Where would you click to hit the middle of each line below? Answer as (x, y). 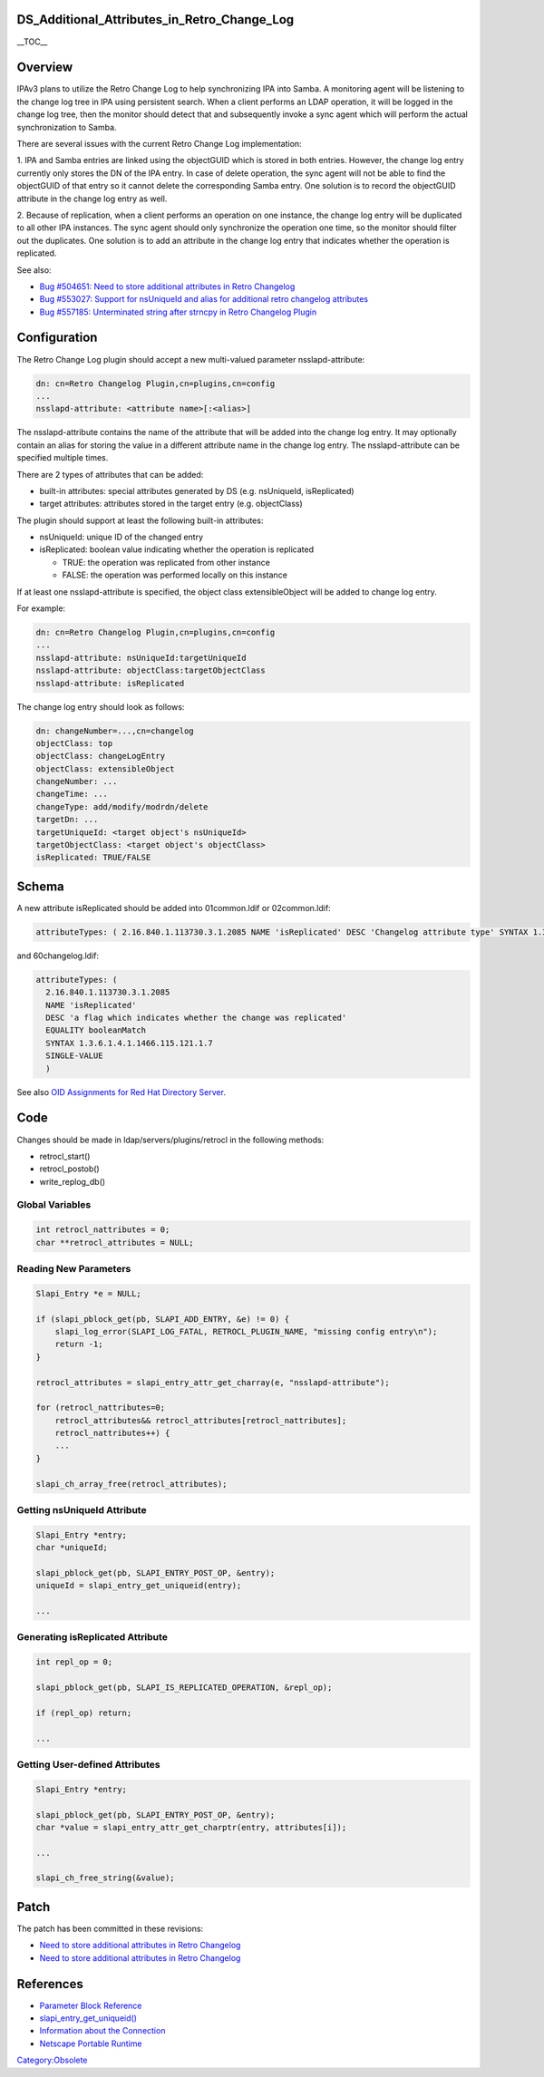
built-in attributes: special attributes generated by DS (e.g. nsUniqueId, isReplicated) (197, 490)
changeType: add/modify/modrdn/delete (122, 806)
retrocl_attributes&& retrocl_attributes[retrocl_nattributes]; (201, 1420)
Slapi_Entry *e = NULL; (89, 1293)
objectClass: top (74, 743)
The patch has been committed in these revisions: (110, 1928)
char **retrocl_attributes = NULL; (115, 1242)
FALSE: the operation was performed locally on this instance (175, 575)
